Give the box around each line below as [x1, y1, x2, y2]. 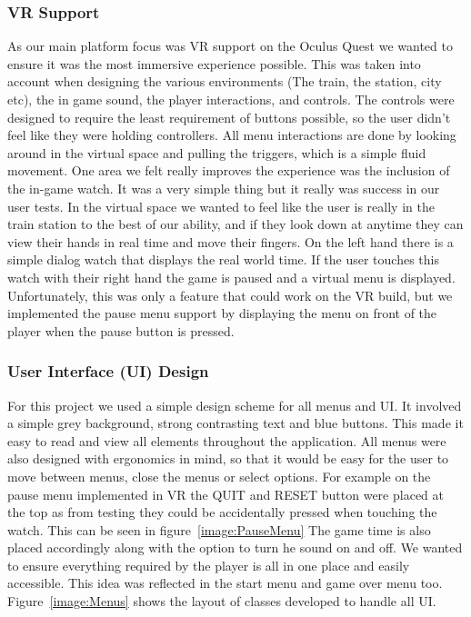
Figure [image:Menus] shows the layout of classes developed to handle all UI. [7, 592, 436, 611]
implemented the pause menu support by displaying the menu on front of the [7, 304, 437, 323]
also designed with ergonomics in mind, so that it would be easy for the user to [7, 449, 449, 468]
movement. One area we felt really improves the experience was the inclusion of [7, 161, 450, 180]
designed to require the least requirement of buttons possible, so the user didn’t [7, 107, 451, 126]
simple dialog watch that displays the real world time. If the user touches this [7, 250, 439, 269]
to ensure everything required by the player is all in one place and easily [7, 555, 410, 574]
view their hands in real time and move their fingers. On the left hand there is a [7, 232, 454, 251]
